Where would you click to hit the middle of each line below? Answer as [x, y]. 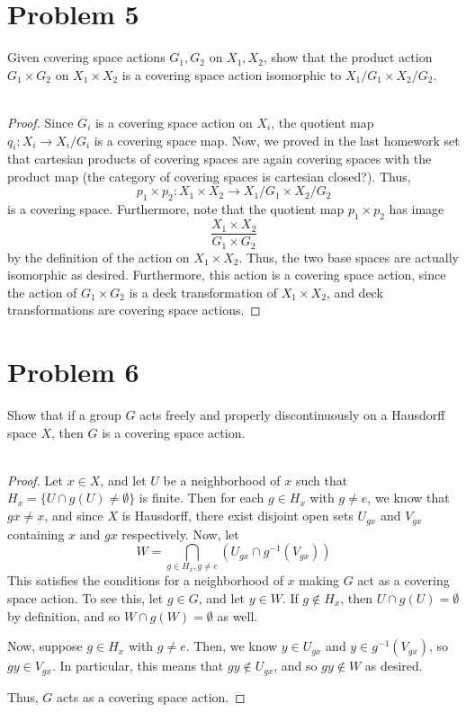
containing [36, 534]
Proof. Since [40, 122]
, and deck [354, 292]
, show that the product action [348, 57]
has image [417, 209]
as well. [237, 615]
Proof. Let [35, 480]
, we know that [408, 498]
